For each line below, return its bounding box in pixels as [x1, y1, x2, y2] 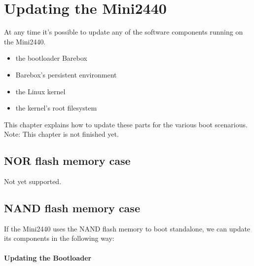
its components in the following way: [4, 233, 114, 243]
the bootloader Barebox [15, 53, 87, 63]
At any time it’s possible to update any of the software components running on [4, 27, 243, 37]
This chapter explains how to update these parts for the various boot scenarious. [4, 119, 248, 129]
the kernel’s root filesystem [15, 103, 97, 113]
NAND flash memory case [4, 200, 140, 216]
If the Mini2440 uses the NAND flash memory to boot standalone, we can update [4, 223, 251, 233]
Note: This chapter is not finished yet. [4, 129, 119, 139]
